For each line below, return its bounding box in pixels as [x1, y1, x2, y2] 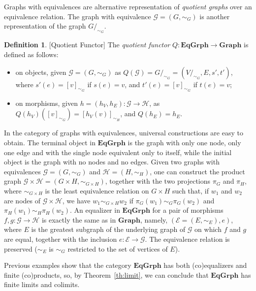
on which [194, 224, 222, 234]
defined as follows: [4, 49, 59, 59]
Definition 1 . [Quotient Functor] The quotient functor [4, 39, 170, 50]
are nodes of [4, 195, 41, 205]
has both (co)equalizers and [163, 260, 247, 270]
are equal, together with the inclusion [4, 233, 117, 244]
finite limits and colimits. [4, 279, 80, 290]
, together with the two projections [105, 176, 211, 186]
